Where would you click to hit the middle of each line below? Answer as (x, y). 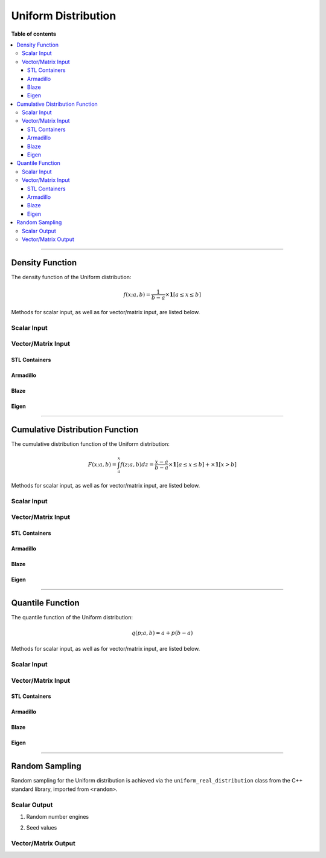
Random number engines (58, 816)
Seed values (42, 828)
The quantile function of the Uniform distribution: (72, 617)
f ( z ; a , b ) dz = (137, 464)
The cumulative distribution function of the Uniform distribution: (91, 444)
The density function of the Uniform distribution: (71, 277)
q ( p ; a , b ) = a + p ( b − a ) (162, 633)
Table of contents (34, 34)
